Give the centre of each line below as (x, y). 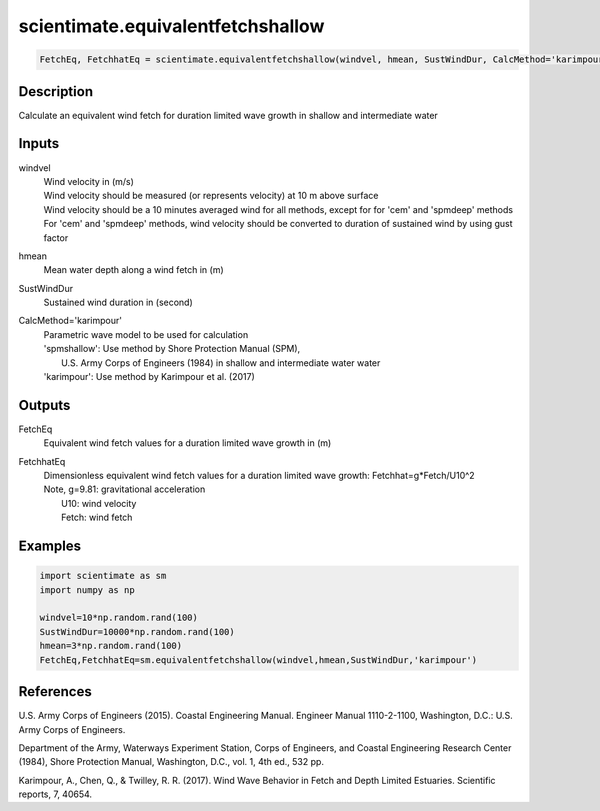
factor (56, 237)
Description (56, 91)
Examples (50, 546)
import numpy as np (87, 589)
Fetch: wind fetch (97, 517)
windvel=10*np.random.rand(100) (119, 618)
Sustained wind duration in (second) (118, 302)
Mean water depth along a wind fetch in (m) (133, 270)
